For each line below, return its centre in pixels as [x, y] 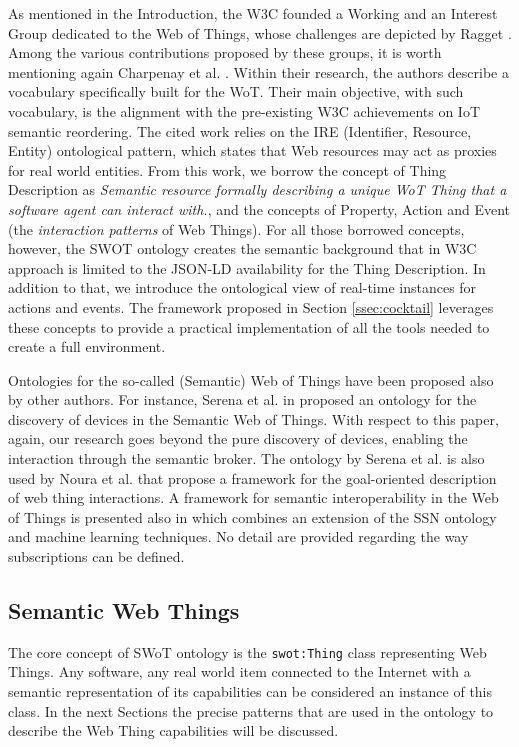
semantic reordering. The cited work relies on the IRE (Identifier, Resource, [240, 130]
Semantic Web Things [124, 610]
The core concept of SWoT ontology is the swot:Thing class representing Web [247, 651]
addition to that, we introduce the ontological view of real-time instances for [242, 287]
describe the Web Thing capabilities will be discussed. [173, 730]
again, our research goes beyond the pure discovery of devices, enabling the [238, 438]
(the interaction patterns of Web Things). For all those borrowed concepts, [236, 228]
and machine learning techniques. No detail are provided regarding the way [238, 536]
